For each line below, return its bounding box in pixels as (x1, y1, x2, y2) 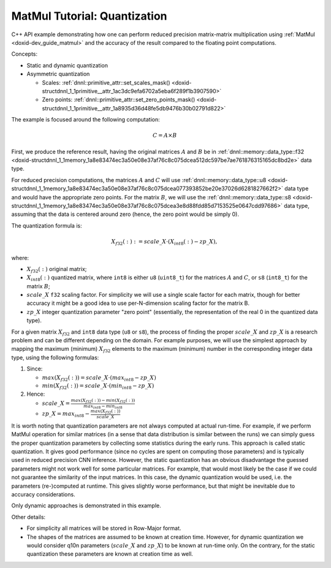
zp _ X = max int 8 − (42, 410, 90, 418)
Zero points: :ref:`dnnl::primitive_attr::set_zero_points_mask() (42, 96, 196, 104)
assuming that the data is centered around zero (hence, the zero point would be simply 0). (11, 210, 239, 218)
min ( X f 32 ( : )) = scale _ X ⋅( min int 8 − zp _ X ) (42, 382, 154, 391)
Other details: (11, 513, 46, 521)
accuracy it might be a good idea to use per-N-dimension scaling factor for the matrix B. (26, 299, 250, 307)
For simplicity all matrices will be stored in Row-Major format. (26, 524, 181, 532)
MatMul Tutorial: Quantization (11, 9, 167, 23)
